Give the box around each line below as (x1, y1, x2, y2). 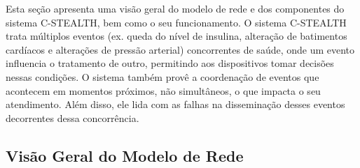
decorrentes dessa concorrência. (6, 110, 139, 125)
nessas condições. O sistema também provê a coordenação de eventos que (6, 69, 319, 84)
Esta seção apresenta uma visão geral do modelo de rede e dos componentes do (6, 1, 345, 15)
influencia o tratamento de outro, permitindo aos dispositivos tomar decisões (6, 56, 334, 70)
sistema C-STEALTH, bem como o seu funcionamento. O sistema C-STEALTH (6, 15, 347, 29)
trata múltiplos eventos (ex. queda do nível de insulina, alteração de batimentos (6, 29, 347, 43)
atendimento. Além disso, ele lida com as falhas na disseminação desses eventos (6, 97, 345, 112)
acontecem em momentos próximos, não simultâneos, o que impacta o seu (6, 83, 321, 98)
